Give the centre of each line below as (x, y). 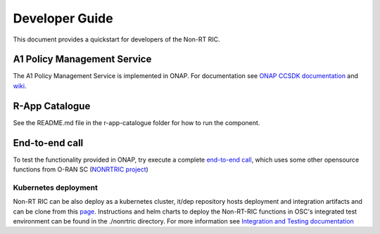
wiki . (20, 86)
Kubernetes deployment (56, 188)
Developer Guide (63, 18)
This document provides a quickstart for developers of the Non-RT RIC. (117, 39)
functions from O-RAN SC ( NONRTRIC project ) (81, 169)
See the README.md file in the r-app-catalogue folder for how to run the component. (137, 122)
